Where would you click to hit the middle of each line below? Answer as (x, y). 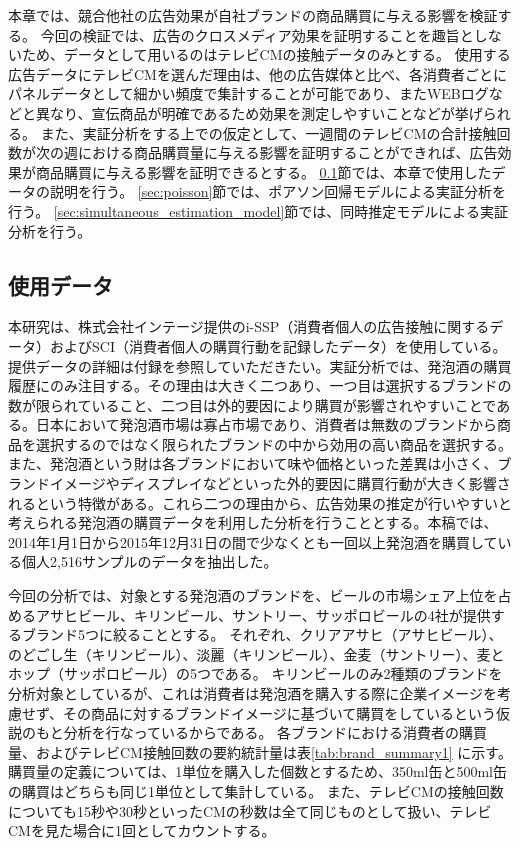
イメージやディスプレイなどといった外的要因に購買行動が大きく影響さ (280, 483)
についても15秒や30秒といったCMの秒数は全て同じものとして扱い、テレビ (250, 810)
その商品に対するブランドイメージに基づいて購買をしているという (279, 712)
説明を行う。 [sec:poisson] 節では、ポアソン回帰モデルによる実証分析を (277, 191)
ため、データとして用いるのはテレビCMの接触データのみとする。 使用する (266, 54)
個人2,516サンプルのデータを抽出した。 (149, 561)
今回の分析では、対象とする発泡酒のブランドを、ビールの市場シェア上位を (253, 595)
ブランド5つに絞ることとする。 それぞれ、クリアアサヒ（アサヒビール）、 (262, 634)
